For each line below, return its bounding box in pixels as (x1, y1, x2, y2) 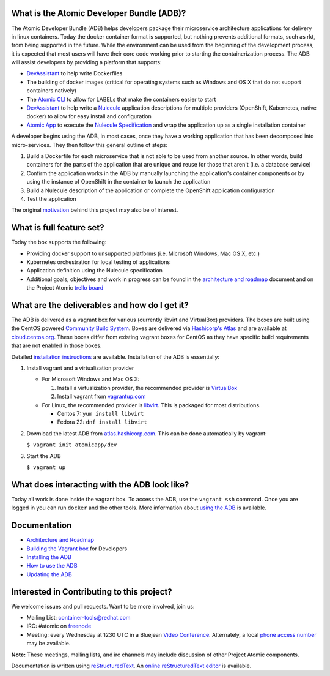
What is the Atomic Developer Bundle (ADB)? (11, 8, 186, 18)
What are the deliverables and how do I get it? (11, 300, 189, 310)
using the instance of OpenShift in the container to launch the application (26, 178, 211, 186)
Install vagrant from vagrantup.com (57, 392, 146, 400)
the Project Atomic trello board (26, 284, 104, 291)
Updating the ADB (26, 570, 73, 578)
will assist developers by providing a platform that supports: (11, 59, 162, 66)
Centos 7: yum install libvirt (57, 410, 144, 417)
